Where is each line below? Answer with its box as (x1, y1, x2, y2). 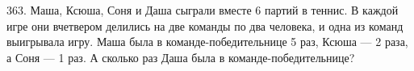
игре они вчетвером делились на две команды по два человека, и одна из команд (6, 17, 404, 34)
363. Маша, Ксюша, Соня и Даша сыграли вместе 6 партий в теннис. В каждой (6, 2, 399, 18)
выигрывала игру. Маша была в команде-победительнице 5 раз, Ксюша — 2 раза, (6, 33, 408, 50)
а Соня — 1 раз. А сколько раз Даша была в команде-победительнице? (6, 48, 355, 65)
